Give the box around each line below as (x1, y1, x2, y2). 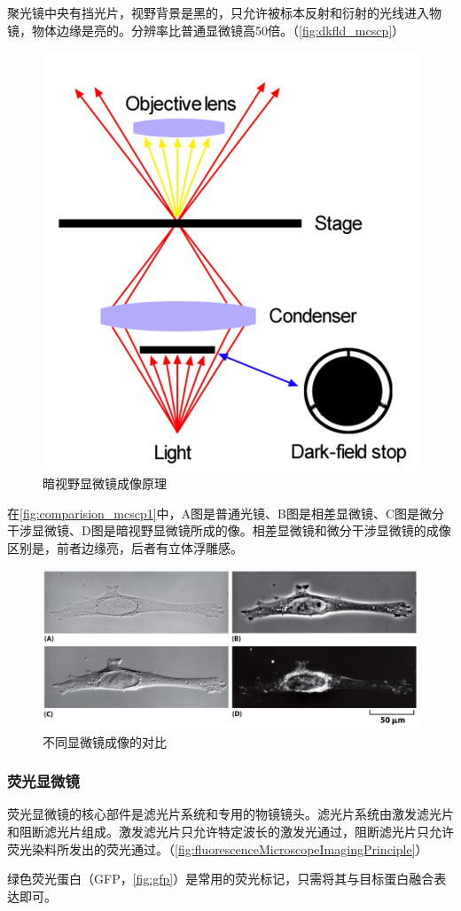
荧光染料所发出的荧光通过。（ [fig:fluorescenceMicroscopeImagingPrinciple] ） (7, 839, 428, 858)
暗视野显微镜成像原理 (43, 474, 167, 493)
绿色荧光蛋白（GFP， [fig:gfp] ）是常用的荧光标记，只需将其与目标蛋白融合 (7, 869, 434, 888)
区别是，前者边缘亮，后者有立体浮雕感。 (7, 538, 243, 557)
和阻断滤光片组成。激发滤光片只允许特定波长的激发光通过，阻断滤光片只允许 (7, 822, 454, 841)
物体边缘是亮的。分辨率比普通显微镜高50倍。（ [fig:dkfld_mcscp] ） (31, 20, 405, 39)
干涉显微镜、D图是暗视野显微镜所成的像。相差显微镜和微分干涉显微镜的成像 (7, 521, 451, 540)
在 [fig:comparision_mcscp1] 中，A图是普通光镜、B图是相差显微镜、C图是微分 (7, 503, 445, 522)
